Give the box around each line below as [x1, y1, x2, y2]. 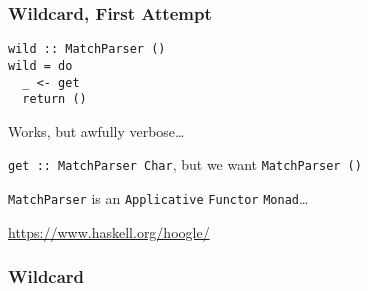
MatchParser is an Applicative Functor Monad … [8, 188, 309, 209]
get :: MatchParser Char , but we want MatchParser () [8, 154, 362, 175]
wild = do [8, 58, 73, 73]
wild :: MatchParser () [8, 42, 166, 57]
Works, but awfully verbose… [8, 120, 185, 141]
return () [22, 92, 87, 107]
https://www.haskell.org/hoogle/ [8, 221, 210, 242]
